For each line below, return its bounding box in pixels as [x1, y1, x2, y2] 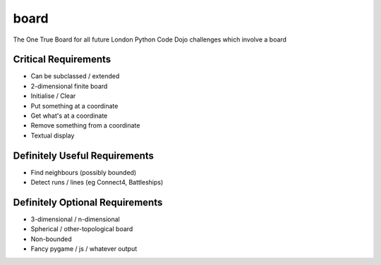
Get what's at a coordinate [30, 111, 108, 120]
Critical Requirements [13, 54, 111, 66]
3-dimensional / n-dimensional [30, 215, 120, 223]
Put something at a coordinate [30, 101, 119, 110]
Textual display [30, 131, 75, 140]
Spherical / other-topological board [30, 225, 133, 233]
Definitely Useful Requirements [13, 149, 155, 161]
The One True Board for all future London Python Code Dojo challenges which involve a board [13, 35, 287, 44]
